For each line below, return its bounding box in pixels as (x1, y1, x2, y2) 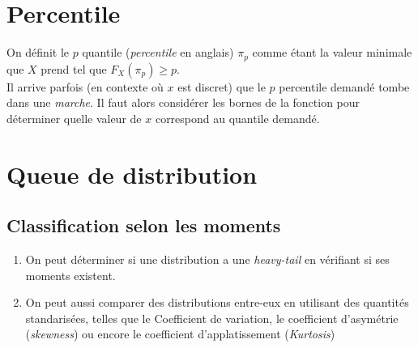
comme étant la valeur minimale (252, 44, 412, 61)
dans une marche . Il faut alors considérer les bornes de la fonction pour (6, 94, 360, 111)
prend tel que (41, 60, 107, 77)
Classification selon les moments (6, 213, 281, 238)
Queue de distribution (6, 157, 258, 190)
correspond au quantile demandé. (155, 109, 320, 126)
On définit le (6, 44, 70, 61)
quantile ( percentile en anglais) (82, 44, 234, 61)
